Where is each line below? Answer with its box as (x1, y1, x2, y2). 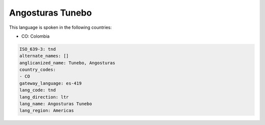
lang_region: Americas (19, 108, 74, 113)
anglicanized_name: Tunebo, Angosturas (19, 60, 115, 65)
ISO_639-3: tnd (19, 46, 56, 52)
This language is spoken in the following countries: (9, 24, 112, 30)
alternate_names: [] (19, 53, 69, 59)
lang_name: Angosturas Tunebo (19, 101, 92, 107)
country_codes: (19, 67, 56, 73)
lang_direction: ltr (19, 94, 69, 100)
